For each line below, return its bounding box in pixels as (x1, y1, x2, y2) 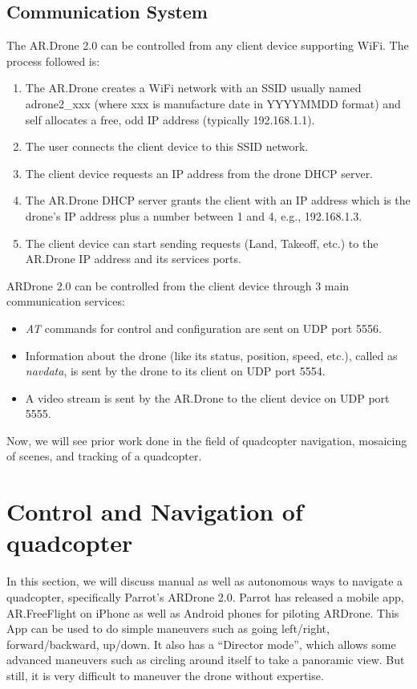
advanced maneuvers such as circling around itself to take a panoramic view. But (6, 651, 405, 668)
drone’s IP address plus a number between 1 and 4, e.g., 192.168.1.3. (25, 207, 362, 224)
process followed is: (6, 52, 100, 69)
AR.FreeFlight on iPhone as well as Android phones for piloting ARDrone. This (6, 604, 399, 621)
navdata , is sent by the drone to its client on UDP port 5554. (25, 363, 326, 379)
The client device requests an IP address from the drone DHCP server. (25, 164, 374, 181)
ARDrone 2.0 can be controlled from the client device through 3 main (6, 277, 350, 294)
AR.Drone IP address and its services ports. (25, 250, 241, 267)
